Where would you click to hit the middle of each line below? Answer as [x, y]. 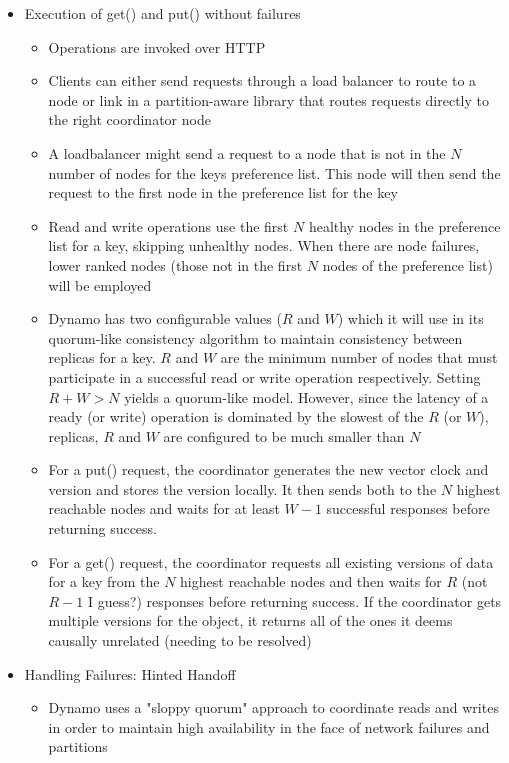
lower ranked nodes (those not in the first [175, 264]
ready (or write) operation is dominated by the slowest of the [236, 416]
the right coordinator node [129, 119]
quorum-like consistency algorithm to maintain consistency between [255, 337]
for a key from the [104, 581]
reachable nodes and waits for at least [164, 508]
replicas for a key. [102, 357]
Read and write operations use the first [168, 225]
